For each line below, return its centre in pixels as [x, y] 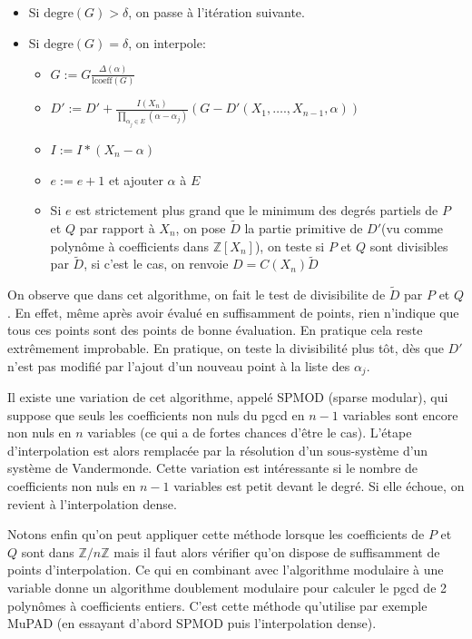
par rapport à [117, 227]
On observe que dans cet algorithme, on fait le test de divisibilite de [197, 295]
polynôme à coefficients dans [129, 246]
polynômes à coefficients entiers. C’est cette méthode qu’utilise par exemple [217, 605]
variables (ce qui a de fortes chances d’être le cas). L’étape [250, 433]
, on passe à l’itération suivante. [216, 12]
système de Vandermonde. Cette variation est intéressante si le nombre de [213, 468]
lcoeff [102, 80]
